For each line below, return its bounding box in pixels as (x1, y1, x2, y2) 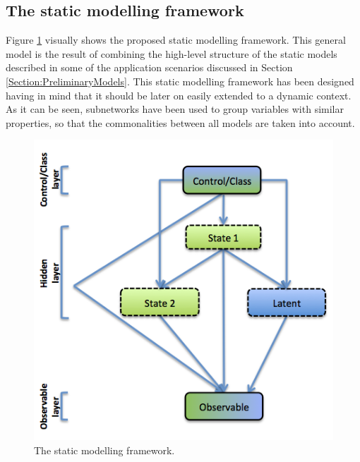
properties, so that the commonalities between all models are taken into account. (6, 115, 355, 130)
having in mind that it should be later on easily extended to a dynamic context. (6, 87, 352, 102)
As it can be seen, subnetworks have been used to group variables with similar (6, 102, 344, 116)
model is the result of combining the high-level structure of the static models (6, 46, 337, 61)
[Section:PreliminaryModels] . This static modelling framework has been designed (6, 73, 354, 88)
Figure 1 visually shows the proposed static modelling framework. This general (6, 32, 346, 47)
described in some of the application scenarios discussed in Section (6, 60, 293, 75)
